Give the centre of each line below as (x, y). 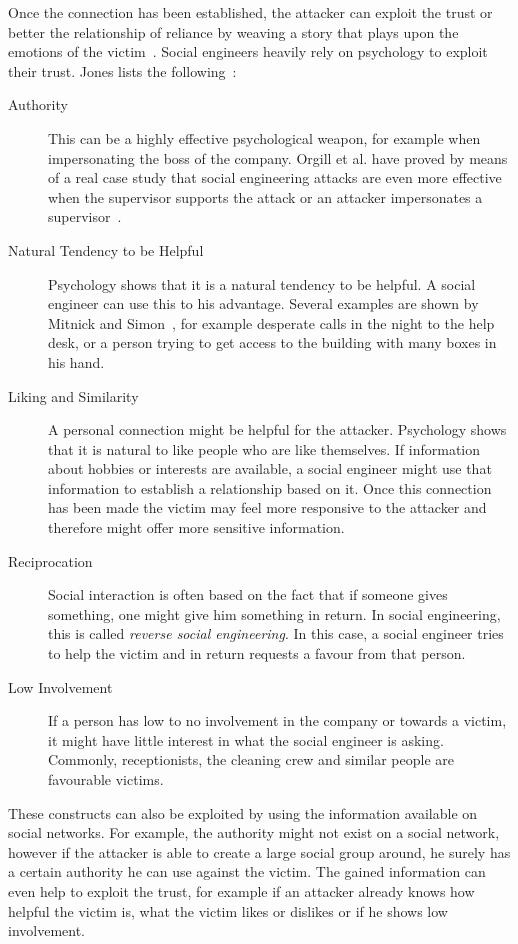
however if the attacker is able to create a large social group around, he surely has (259, 851)
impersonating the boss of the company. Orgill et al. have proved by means (278, 157)
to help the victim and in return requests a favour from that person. (257, 653)
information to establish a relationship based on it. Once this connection (270, 487)
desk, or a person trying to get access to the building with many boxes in (272, 342)
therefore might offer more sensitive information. (196, 527)
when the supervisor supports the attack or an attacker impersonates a (265, 196)
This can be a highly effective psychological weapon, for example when (264, 137)
